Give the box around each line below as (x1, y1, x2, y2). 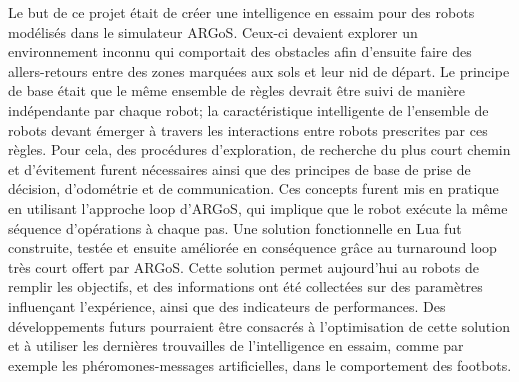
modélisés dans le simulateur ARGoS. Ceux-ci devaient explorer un (8, 21, 418, 42)
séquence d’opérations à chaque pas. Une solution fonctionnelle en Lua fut (8, 217, 462, 238)
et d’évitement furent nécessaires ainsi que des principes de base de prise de (8, 158, 471, 179)
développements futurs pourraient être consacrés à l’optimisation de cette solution (8, 315, 510, 336)
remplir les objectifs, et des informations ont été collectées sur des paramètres (8, 276, 483, 297)
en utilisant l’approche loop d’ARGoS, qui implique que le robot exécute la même (8, 197, 508, 218)
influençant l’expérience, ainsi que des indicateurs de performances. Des (8, 295, 446, 316)
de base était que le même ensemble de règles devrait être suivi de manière (8, 80, 465, 101)
